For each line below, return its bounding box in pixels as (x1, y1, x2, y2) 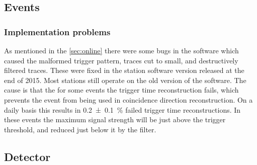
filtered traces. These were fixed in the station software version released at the (4, 65, 244, 75)
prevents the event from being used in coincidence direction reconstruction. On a (4, 94, 253, 105)
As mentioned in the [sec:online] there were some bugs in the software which (4, 45, 239, 55)
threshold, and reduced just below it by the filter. (4, 124, 156, 134)
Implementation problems (4, 25, 111, 38)
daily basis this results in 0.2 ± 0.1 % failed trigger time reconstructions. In (4, 104, 241, 115)
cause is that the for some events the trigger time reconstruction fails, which (4, 85, 239, 95)
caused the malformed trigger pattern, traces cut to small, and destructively (4, 55, 238, 65)
